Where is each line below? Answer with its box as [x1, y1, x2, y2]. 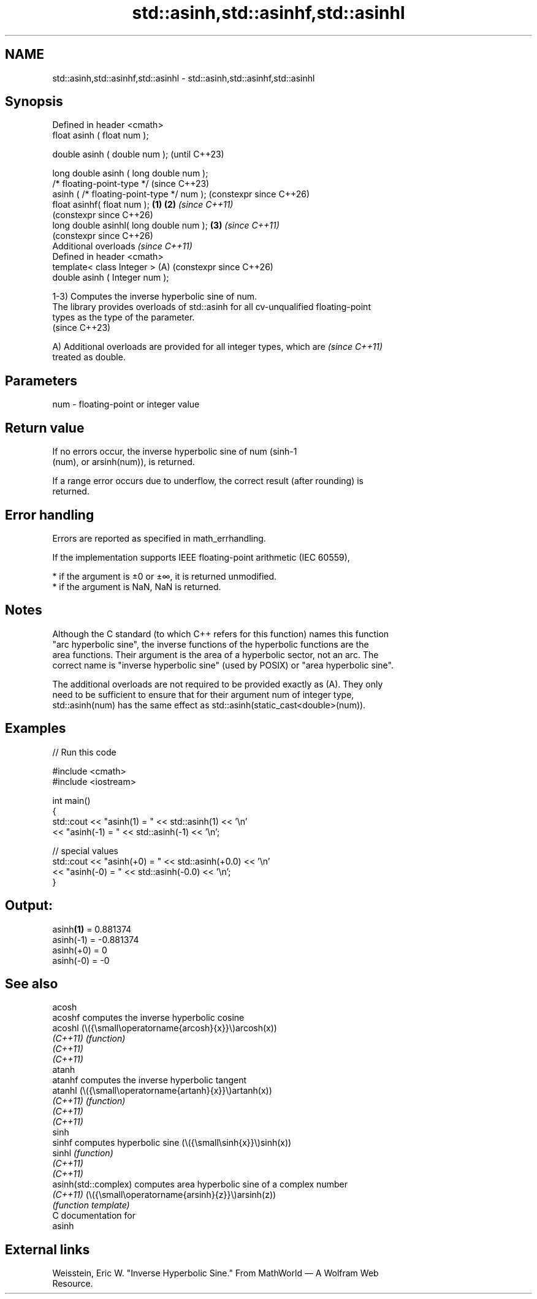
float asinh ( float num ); [52, 130, 149, 141]
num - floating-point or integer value [52, 399, 200, 410]
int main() [52, 795, 91, 806]
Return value [5, 420, 85, 436]
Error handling [5, 507, 94, 523]
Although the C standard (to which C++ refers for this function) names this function [52, 628, 389, 639]
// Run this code [52, 746, 116, 757]
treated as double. [52, 352, 126, 363]
